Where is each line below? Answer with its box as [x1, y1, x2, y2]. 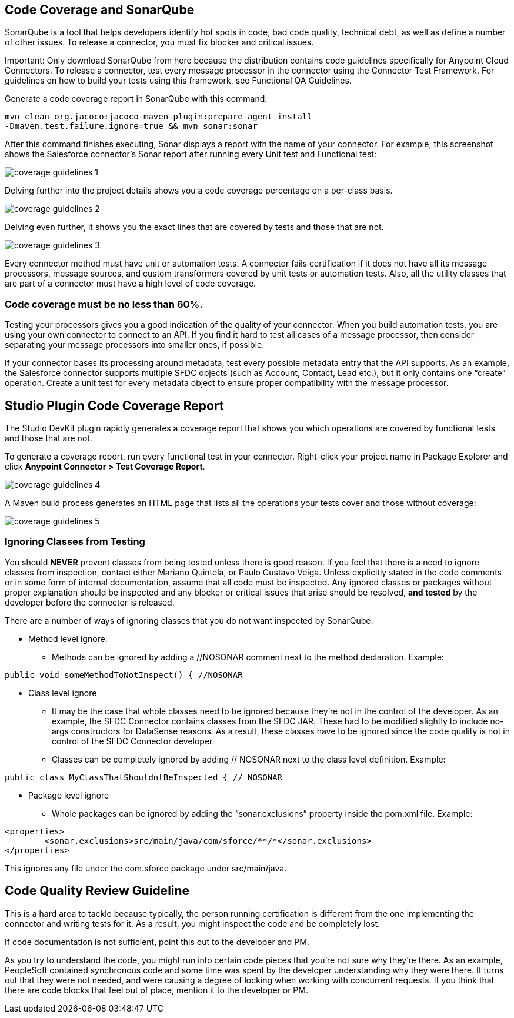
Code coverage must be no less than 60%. [5, 298, 203, 310]
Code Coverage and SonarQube [5, 2, 195, 17]
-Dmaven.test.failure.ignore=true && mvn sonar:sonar [5, 121, 258, 131]
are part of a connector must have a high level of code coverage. [5, 278, 256, 289]
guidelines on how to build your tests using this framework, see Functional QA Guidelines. [5, 75, 352, 86]
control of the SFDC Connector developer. [52, 736, 215, 746]
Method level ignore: [28, 633, 108, 644]
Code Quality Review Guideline [5, 883, 190, 899]
